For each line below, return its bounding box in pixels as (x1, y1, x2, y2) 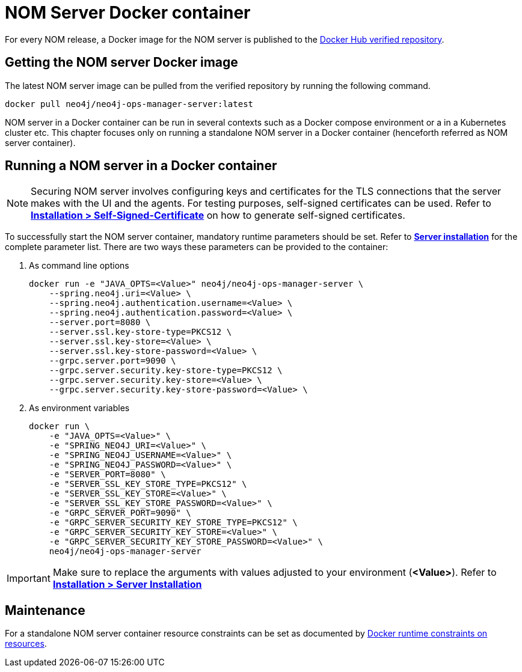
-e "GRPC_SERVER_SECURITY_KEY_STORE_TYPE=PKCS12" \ (49, 518, 298, 528)
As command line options (29, 260, 129, 271)
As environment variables (29, 403, 130, 414)
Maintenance (5, 602, 85, 618)
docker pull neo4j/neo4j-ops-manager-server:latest (5, 99, 254, 109)
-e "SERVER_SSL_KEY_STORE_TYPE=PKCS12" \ (49, 479, 247, 489)
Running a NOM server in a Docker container (5, 158, 277, 174)
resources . (5, 638, 47, 649)
